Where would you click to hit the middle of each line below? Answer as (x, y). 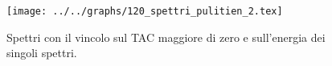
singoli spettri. (42, 53)
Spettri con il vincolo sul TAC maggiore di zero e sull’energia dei (166, 37)
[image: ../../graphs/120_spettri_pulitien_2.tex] (145, 11)
